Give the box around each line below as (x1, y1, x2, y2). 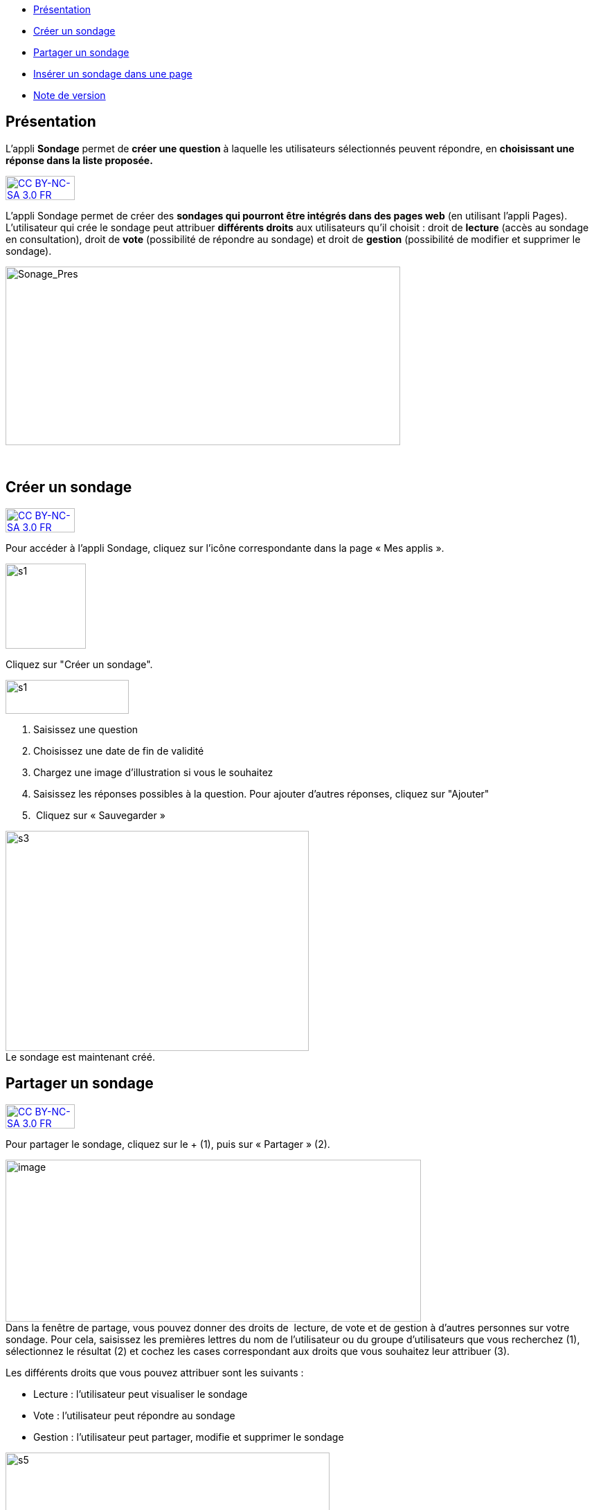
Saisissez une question (33, 723, 138, 735)
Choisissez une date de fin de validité (33, 744, 204, 757)
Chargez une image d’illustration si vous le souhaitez (33, 766, 273, 778)
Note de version (33, 89, 106, 101)
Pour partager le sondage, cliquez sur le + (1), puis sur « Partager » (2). (6, 1138, 330, 1150)
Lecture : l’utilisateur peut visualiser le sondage (33, 1387, 248, 1400)
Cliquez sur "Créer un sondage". (6, 658, 153, 670)
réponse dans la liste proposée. (6, 154, 153, 166)
